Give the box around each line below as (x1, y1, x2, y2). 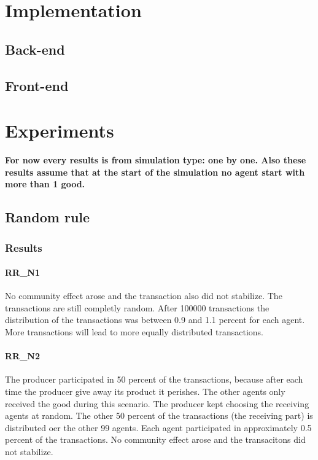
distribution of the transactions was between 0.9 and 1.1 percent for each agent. (5, 313, 305, 326)
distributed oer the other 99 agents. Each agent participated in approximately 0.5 (5, 421, 312, 434)
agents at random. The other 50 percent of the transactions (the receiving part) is (5, 409, 313, 422)
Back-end (5, 39, 65, 58)
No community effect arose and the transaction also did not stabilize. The (5, 289, 282, 302)
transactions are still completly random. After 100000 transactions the (5, 301, 270, 314)
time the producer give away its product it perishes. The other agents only (5, 385, 285, 398)
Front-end (5, 76, 69, 95)
